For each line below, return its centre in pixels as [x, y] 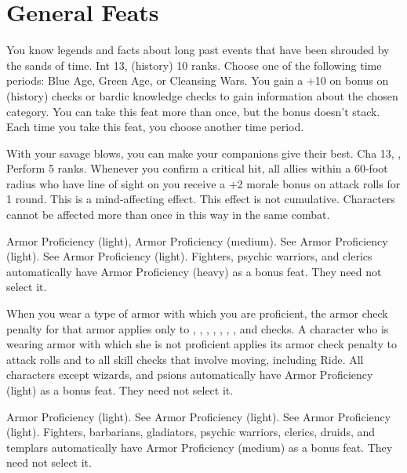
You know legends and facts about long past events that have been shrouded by [198, 50]
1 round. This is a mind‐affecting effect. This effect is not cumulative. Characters [201, 199]
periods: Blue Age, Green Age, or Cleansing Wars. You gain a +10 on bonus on [198, 80]
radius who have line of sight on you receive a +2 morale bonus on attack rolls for [203, 183]
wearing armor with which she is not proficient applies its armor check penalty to [202, 344]
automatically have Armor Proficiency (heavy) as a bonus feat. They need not [194, 271]
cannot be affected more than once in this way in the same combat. [168, 215]
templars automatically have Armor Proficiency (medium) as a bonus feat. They [200, 447]
